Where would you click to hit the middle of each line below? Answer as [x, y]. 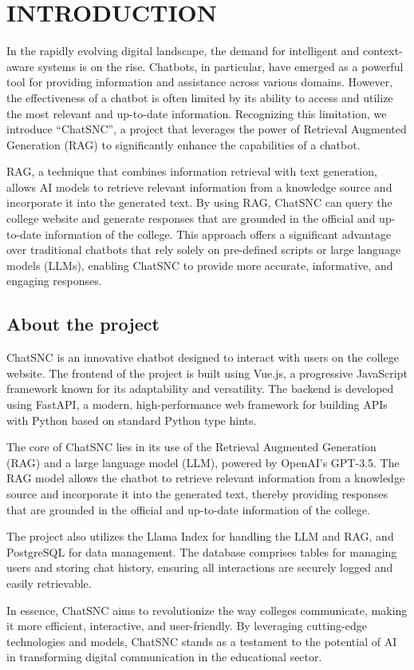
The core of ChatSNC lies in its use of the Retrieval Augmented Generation [191, 447]
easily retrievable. [49, 583]
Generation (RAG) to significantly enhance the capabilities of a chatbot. [183, 144]
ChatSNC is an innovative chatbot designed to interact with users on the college [203, 357]
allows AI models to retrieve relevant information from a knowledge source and [199, 186]
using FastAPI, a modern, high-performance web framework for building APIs [197, 404]
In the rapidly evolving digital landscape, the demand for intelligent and [183, 51]
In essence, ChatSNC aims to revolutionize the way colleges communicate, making [207, 610]
